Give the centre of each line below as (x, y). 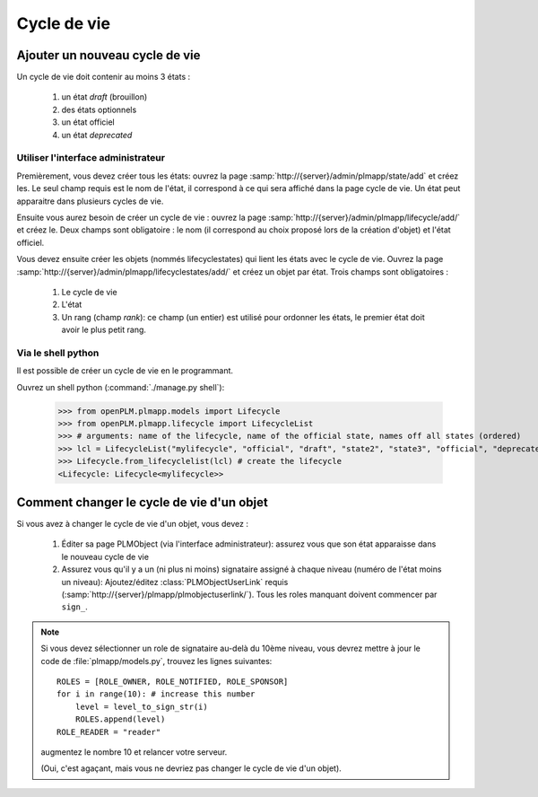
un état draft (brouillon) (104, 97)
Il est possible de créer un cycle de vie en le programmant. (125, 371)
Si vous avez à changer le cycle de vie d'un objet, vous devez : (132, 524)
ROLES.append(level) (120, 719)
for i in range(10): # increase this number (156, 694)
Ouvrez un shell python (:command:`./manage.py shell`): (121, 387)
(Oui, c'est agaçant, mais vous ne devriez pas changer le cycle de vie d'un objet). (191, 768)
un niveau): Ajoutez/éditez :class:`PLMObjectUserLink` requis (175, 582)
